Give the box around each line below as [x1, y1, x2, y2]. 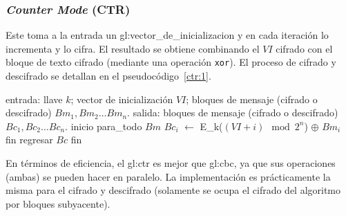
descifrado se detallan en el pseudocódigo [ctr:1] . [6, 69, 211, 83]
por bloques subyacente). [6, 196, 110, 210]
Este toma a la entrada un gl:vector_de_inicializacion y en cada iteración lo [6, 28, 329, 42]
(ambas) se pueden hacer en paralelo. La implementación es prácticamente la [6, 169, 331, 183]
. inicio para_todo [65, 118, 142, 133]
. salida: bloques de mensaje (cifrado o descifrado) [127, 105, 338, 120]
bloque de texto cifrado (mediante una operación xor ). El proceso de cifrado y [6, 55, 336, 69]
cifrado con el [276, 41, 333, 55]
